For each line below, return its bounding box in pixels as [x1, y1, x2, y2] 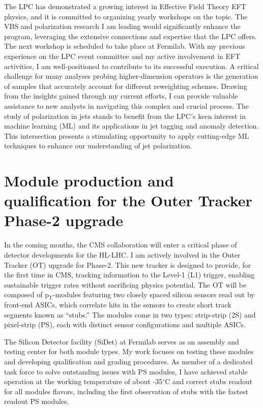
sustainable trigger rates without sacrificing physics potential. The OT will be [4, 279, 247, 290]
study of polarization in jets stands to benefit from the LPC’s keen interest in [4, 110, 246, 121]
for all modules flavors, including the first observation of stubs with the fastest [4, 386, 248, 396]
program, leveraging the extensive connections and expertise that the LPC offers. [4, 30, 257, 41]
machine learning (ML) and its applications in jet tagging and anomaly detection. [4, 120, 259, 131]
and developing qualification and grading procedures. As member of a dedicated [4, 356, 253, 366]
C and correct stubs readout [165, 376, 253, 387]
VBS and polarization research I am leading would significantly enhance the [4, 21, 241, 32]
